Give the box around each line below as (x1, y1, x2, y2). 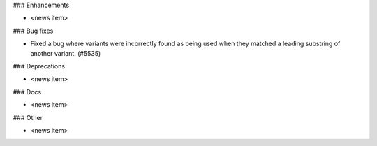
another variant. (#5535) (30, 49, 101, 57)
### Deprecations (13, 61, 66, 70)
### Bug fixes (13, 27, 54, 35)
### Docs (13, 87, 42, 96)
